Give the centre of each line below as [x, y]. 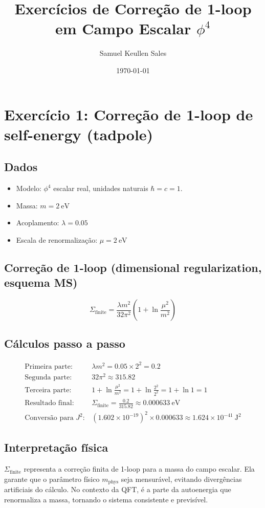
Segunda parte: [48, 377]
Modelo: [29, 188]
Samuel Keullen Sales [133, 53]
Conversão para [49, 418]
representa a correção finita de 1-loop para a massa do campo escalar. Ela [139, 469]
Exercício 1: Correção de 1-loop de [129, 114]
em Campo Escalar [123, 28]
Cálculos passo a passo [65, 343]
